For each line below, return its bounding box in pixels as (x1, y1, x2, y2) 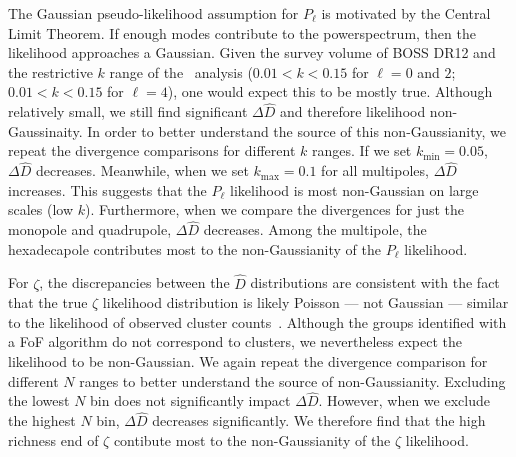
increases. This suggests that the (8, 179, 207, 200)
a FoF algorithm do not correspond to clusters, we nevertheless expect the (8, 331, 462, 352)
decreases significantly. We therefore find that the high (152, 410, 486, 431)
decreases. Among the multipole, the (203, 219, 427, 240)
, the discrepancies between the (39, 272, 230, 293)
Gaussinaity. (8, 120, 83, 141)
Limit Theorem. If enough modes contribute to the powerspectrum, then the (8, 22, 476, 43)
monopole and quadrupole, (8, 219, 172, 240)
